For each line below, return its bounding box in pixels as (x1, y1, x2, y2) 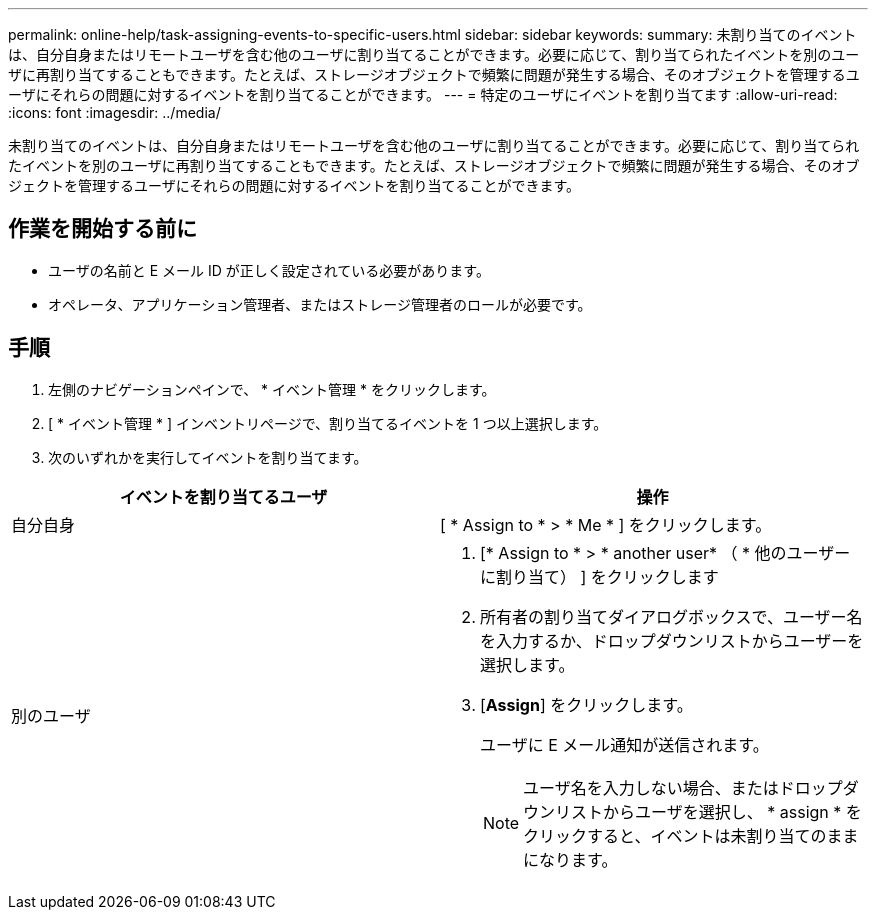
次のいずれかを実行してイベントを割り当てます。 (48, 448, 368, 466)
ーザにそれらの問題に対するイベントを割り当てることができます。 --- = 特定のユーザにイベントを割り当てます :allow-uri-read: (8, 86, 838, 103)
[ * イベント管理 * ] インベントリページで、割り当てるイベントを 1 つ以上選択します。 (48, 414, 608, 432)
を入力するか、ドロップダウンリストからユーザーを (480, 630, 864, 651)
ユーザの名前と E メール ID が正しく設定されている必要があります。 (48, 261, 490, 279)
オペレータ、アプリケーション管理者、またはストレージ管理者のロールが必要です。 (48, 295, 592, 313)
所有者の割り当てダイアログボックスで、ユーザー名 (480, 606, 863, 627)
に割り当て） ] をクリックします (480, 566, 719, 587)
